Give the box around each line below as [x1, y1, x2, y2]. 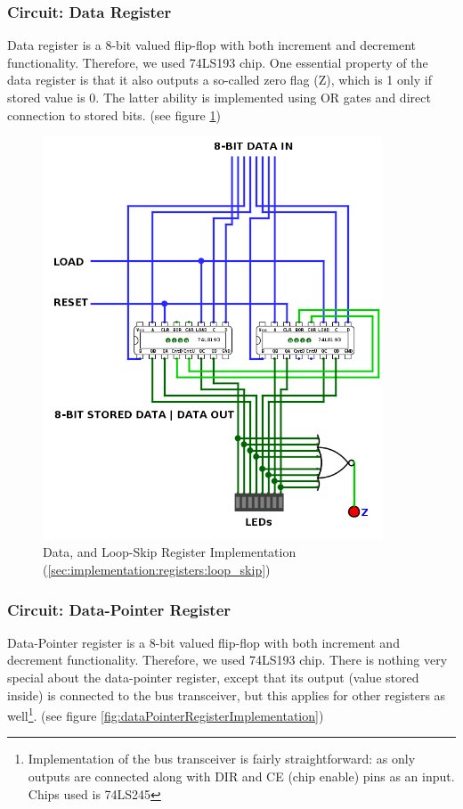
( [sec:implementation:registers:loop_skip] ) [43, 560, 271, 579]
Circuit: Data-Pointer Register [7, 598, 231, 620]
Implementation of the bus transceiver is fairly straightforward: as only [28, 749, 416, 768]
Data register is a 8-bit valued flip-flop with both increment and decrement [7, 36, 417, 54]
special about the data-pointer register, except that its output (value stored [7, 668, 419, 687]
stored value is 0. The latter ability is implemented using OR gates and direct [7, 88, 431, 106]
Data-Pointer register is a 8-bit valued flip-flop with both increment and [7, 633, 400, 651]
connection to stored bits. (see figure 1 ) [7, 105, 221, 124]
